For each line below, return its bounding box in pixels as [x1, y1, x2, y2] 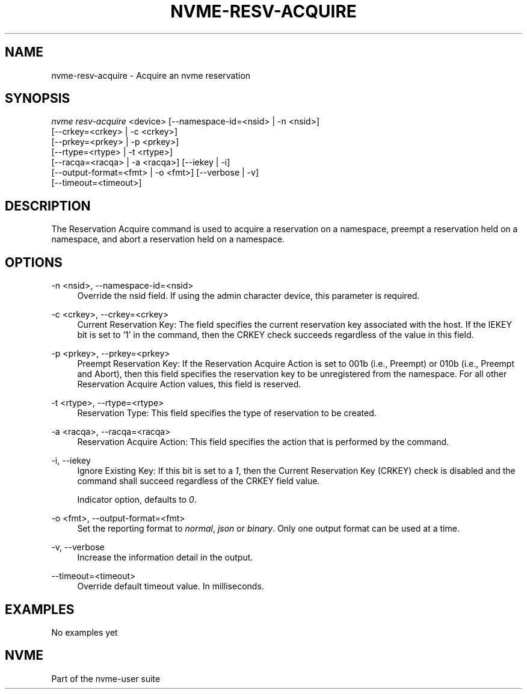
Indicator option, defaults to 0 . [77, 494, 197, 505]
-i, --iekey [51, 455, 91, 466]
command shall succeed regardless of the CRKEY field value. [77, 476, 320, 487]
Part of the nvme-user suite [51, 673, 161, 684]
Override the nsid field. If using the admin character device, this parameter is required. [77, 290, 420, 301]
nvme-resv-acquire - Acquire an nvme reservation [51, 70, 251, 81]
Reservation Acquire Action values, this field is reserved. [77, 379, 301, 390]
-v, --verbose [51, 542, 105, 553]
